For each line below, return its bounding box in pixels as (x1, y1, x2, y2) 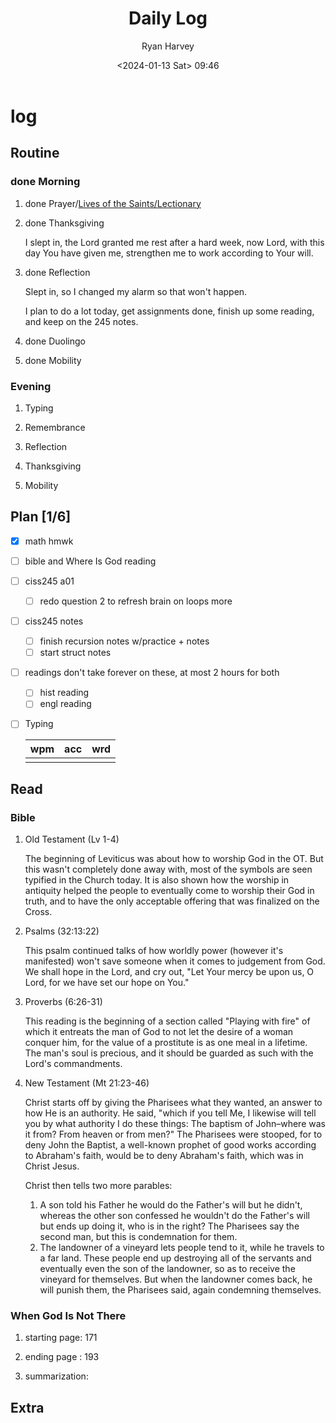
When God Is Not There (10, 1309, 127, 1323)
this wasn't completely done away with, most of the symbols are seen (24, 863, 313, 876)
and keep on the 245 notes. (24, 315, 139, 327)
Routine (10, 145, 60, 162)
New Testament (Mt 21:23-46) (24, 1077, 150, 1089)
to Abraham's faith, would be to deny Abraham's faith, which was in (24, 1150, 304, 1162)
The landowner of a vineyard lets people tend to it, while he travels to (39, 1242, 325, 1254)
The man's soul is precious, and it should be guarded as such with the (24, 1047, 314, 1059)
